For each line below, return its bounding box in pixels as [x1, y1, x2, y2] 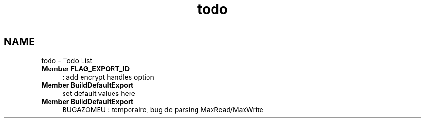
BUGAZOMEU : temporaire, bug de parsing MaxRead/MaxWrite [62, 105, 263, 114]
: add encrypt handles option [62, 72, 154, 81]
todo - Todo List [41, 56, 93, 65]
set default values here [62, 89, 135, 97]
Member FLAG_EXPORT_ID [41, 64, 130, 73]
